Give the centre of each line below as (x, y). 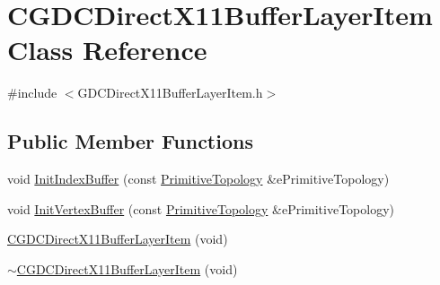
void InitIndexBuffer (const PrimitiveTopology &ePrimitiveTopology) (198, 179)
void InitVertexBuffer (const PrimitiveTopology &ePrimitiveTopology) (201, 208)
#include (32, 93)
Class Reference (107, 50)
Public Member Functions (130, 141)
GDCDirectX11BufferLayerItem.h (170, 93)
